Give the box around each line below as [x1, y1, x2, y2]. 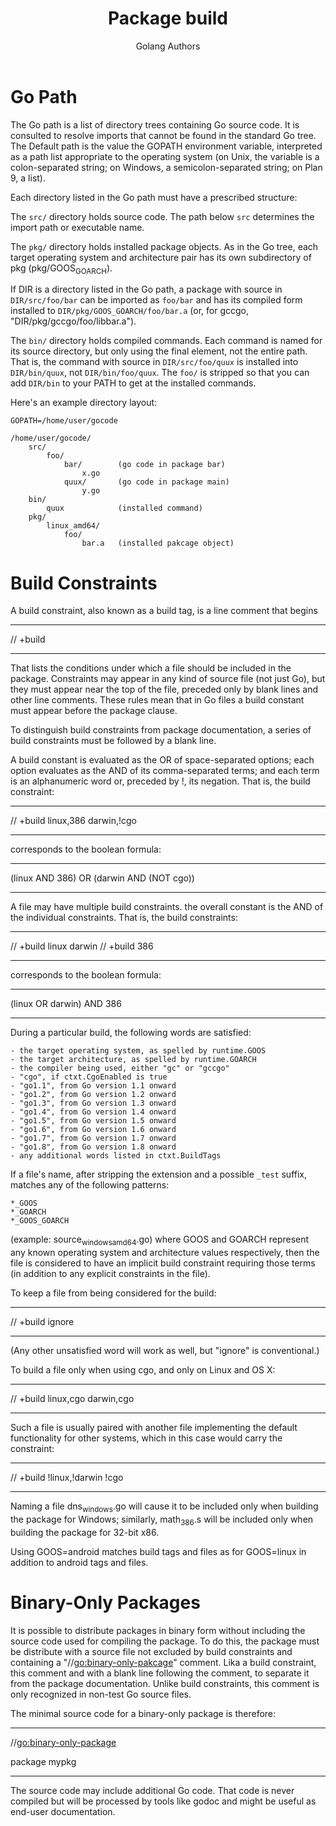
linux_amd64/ [46, 521, 101, 531]
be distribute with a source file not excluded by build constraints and [10, 1645, 293, 1657]
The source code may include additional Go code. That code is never [10, 1784, 295, 1796]
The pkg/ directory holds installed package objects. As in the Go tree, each [10, 240, 319, 252]
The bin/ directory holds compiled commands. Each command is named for [10, 335, 323, 347]
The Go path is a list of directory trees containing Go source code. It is [10, 118, 300, 131]
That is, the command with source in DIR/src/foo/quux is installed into [10, 356, 299, 368]
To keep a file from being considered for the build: [10, 1287, 217, 1299]
